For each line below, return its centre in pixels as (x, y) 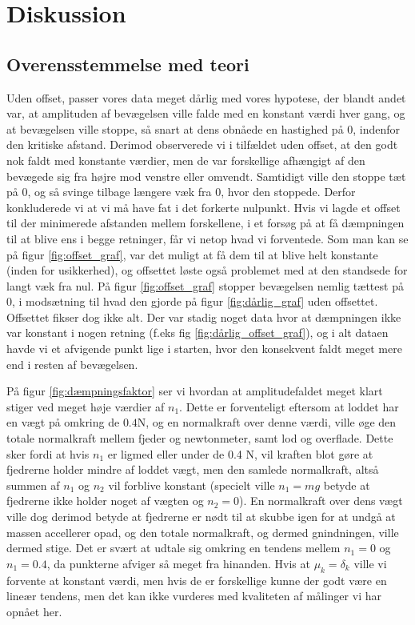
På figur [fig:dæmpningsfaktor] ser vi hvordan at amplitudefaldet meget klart (195, 391)
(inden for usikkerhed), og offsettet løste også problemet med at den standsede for (207, 270)
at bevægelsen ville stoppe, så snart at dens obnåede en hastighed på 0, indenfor (204, 128)
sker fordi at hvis (48, 453)
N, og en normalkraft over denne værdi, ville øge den (267, 422)
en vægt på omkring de (63, 422)
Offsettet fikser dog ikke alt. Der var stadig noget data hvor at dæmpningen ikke (204, 317)
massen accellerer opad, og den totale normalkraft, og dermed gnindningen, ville (203, 532)
